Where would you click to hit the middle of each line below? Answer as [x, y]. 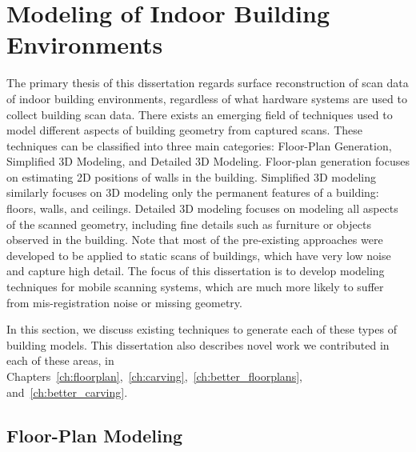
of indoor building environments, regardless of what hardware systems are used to [207, 98]
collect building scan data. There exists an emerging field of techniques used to [200, 114]
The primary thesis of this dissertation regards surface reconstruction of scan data [208, 83]
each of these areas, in [60, 360]
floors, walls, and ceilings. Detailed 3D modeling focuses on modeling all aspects [202, 208]
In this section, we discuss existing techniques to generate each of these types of [202, 329]
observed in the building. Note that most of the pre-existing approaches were [195, 240]
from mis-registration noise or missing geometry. [124, 302]
